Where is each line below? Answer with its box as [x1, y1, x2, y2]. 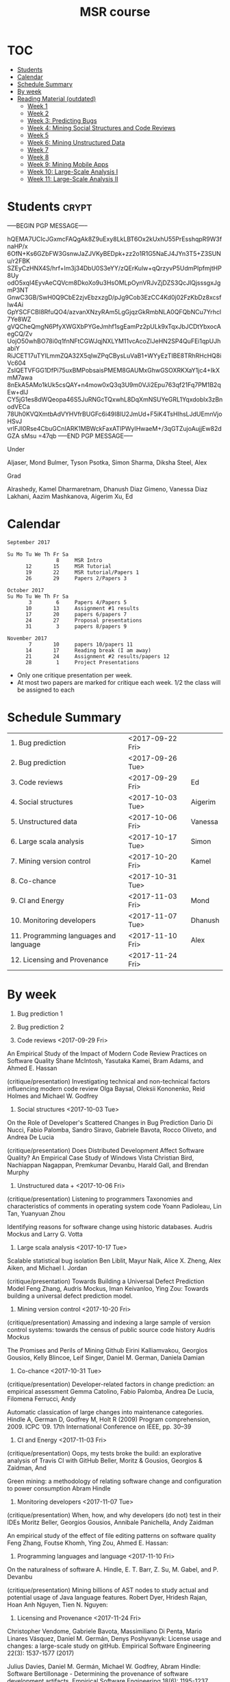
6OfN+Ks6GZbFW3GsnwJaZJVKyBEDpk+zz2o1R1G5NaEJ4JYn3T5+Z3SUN [7, 249, 221, 257]
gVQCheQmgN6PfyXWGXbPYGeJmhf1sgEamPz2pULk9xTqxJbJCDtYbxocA [7, 322, 221, 330]
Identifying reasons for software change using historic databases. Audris [7, 1222, 213, 1230]
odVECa [7, 402, 31, 410]
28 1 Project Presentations [25, 659, 139, 666]
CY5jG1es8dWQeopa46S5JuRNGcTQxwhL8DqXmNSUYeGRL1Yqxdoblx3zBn [7, 395, 223, 404]
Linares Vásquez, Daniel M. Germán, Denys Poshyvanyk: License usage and [7, 1634, 222, 1642]
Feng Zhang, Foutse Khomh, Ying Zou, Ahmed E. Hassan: [7, 1539, 169, 1547]
